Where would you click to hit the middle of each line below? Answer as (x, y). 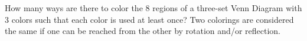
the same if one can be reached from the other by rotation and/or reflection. (143, 31)
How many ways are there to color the (74, 8)
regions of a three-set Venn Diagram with (227, 8)
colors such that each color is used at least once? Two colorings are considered (153, 19)
